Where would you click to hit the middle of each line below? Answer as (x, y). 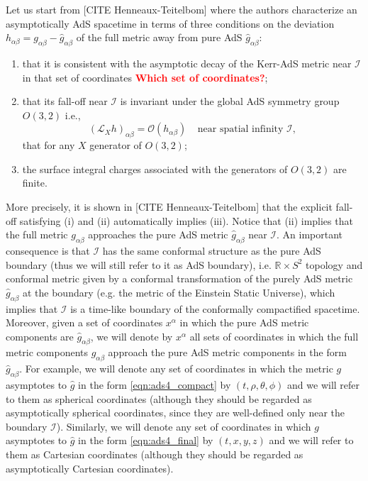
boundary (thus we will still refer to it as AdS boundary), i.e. (139, 264)
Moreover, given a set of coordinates (84, 322)
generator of (116, 145)
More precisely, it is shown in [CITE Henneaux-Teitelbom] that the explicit (169, 206)
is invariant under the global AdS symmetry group (230, 101)
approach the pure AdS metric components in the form (227, 352)
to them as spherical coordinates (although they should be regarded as (159, 398)
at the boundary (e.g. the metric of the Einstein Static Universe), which (179, 292)
